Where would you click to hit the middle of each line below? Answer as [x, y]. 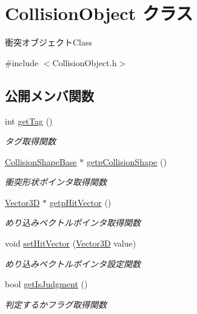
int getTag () [29, 121]
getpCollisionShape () [126, 161]
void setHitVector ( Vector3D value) [71, 243]
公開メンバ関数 [49, 95]
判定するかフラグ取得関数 [56, 304]
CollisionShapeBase [41, 161]
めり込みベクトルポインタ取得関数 [73, 223]
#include [22, 62]
